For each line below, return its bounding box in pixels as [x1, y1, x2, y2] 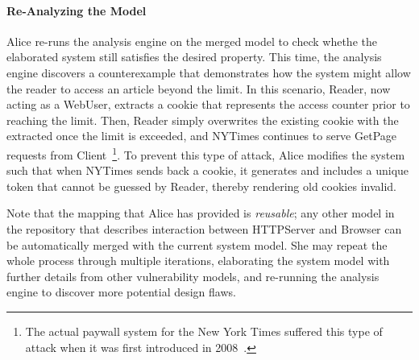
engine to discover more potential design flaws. [6, 283, 236, 300]
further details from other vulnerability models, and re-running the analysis [6, 267, 380, 284]
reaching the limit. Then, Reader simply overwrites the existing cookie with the [6, 111, 399, 128]
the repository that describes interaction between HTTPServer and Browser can [6, 220, 402, 237]
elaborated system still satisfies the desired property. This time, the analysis [6, 48, 382, 65]
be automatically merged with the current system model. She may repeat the [6, 236, 388, 253]
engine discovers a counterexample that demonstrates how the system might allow [6, 64, 411, 81]
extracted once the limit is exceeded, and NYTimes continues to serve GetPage [6, 127, 397, 144]
